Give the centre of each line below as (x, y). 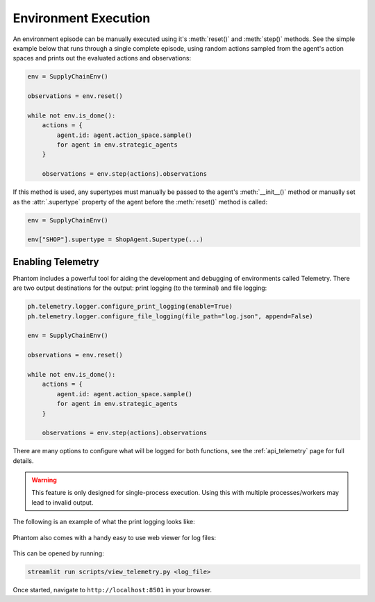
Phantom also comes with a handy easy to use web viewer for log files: (115, 537)
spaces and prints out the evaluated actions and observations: (102, 58)
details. (23, 461)
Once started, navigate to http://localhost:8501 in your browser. (112, 590)
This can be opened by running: (58, 553)
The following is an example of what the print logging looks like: (104, 522)
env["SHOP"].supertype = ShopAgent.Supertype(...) (116, 239)
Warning (44, 480)
